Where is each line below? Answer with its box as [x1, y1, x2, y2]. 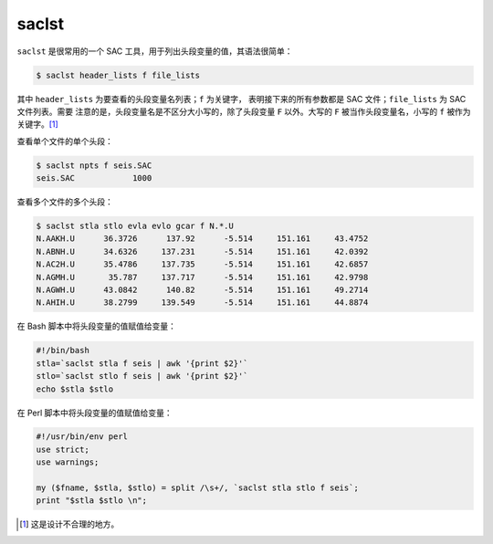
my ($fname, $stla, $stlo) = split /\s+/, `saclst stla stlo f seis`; [36, 483, 360, 493]
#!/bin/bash [36, 345, 90, 356]
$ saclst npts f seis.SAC [36, 160, 152, 171]
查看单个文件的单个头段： [16, 135, 113, 146]
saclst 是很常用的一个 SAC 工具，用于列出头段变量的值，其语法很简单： [16, 46, 293, 57]
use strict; [36, 444, 90, 455]
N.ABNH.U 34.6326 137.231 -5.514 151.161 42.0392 [36, 246, 369, 256]
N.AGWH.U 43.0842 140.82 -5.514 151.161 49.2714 [36, 284, 369, 295]
